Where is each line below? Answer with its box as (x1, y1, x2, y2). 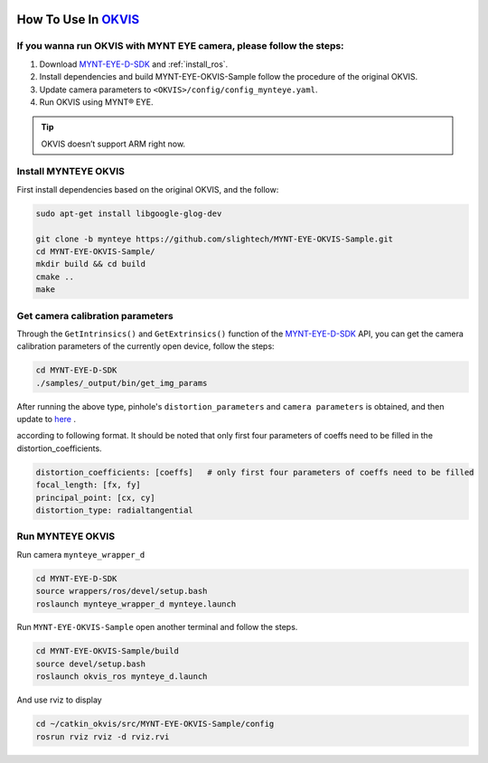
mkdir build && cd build (35, 259, 146, 269)
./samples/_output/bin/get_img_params (35, 378, 208, 388)
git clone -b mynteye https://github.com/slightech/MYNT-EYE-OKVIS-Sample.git (35, 233, 393, 244)
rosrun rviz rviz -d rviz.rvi (35, 731, 170, 741)
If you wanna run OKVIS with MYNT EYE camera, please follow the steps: (16, 40, 344, 52)
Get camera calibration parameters (16, 309, 174, 322)
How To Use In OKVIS (16, 12, 140, 27)
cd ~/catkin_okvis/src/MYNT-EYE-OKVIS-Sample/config (35, 719, 275, 730)
